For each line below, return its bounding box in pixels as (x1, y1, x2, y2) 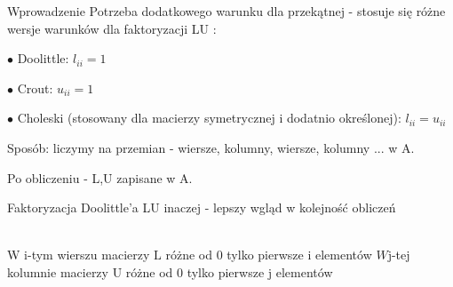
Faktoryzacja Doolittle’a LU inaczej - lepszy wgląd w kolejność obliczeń (7, 198, 396, 217)
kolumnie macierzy (7, 262, 108, 281)
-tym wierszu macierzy (27, 245, 150, 264)
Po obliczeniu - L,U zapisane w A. (7, 168, 193, 187)
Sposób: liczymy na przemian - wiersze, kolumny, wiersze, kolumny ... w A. (7, 138, 415, 156)
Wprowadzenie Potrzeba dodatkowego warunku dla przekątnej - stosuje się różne (7, 2, 446, 20)
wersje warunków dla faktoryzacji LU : (7, 19, 217, 37)
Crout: (17, 78, 53, 97)
